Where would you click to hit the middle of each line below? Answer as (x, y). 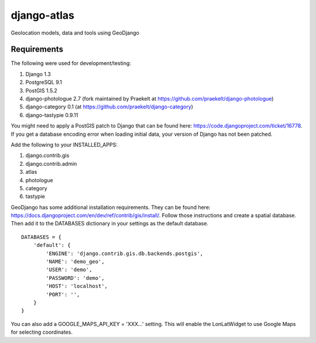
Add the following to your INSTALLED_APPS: (64, 145)
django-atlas (42, 15)
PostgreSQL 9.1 (44, 83)
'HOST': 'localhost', (77, 286)
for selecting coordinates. (42, 332)
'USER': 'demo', (69, 270)
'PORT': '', (63, 294)
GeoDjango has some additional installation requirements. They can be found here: (111, 207)
